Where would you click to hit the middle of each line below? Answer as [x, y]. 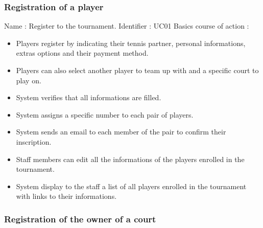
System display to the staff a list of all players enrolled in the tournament [131, 186]
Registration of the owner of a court [80, 219]
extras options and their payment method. [82, 53]
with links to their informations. [66, 196]
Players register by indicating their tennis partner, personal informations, [131, 43]
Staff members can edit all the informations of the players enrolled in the [130, 159]
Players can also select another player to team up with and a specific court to [137, 70]
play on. [29, 80]
